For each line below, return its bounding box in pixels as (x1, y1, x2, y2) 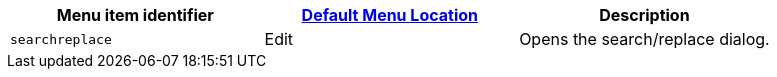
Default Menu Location (301, 5, 479, 25)
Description (599, 5, 690, 25)
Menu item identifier (56, 5, 214, 25)
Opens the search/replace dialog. (519, 29, 770, 49)
